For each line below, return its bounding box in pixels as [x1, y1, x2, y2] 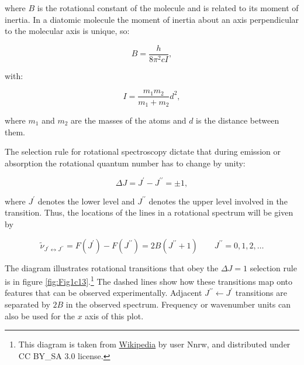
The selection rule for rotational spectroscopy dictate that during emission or [5, 145, 281, 158]
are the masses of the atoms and [71, 114, 186, 126]
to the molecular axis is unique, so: [5, 25, 130, 37]
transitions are [235, 286, 287, 299]
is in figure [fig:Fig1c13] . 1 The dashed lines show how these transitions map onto [5, 274, 293, 287]
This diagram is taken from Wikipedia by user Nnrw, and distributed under [18, 338, 291, 350]
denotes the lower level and [37, 195, 135, 207]
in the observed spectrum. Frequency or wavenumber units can [65, 298, 291, 311]
